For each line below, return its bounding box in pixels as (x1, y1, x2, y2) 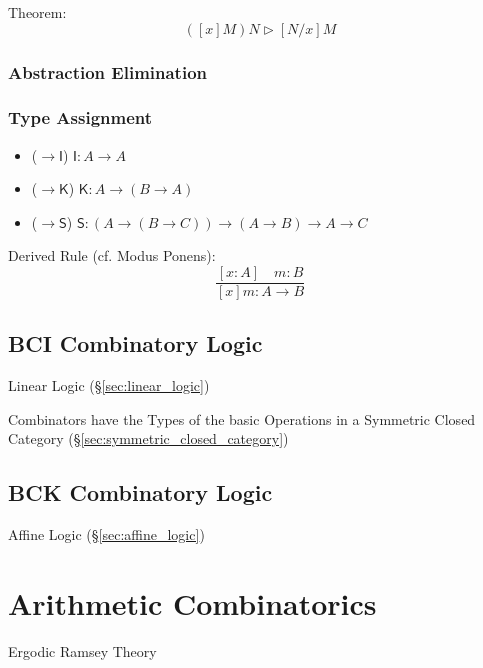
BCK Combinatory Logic (8, 477, 273, 508)
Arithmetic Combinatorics (8, 583, 377, 624)
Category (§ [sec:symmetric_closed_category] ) (8, 428, 289, 449)
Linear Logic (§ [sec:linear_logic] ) (8, 375, 210, 396)
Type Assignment (8, 105, 153, 130)
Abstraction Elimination (8, 59, 208, 84)
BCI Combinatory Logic (8, 328, 263, 359)
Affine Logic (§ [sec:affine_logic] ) (8, 524, 205, 545)
